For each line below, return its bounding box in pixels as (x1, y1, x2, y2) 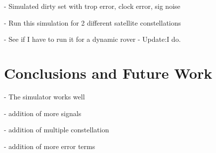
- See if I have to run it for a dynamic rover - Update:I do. (4, 34, 181, 44)
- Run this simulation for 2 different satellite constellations (4, 17, 181, 28)
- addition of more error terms (4, 141, 95, 151)
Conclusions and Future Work (4, 62, 213, 83)
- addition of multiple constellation (4, 124, 109, 135)
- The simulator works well (4, 91, 85, 101)
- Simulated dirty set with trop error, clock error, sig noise (4, 1, 180, 11)
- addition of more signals (4, 108, 82, 118)
